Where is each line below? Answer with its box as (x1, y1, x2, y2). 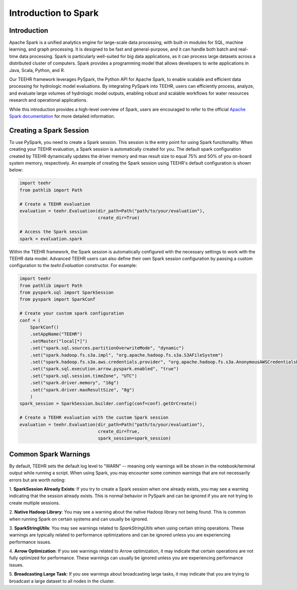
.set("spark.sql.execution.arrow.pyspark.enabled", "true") (30, 366, 179, 372)
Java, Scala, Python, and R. (9, 67, 65, 73)
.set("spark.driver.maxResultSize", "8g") (30, 387, 135, 393)
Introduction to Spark (9, 7, 99, 18)
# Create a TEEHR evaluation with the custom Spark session (19, 415, 169, 420)
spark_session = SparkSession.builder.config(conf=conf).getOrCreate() (19, 401, 198, 406)
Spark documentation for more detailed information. (9, 113, 115, 119)
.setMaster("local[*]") (30, 338, 88, 344)
